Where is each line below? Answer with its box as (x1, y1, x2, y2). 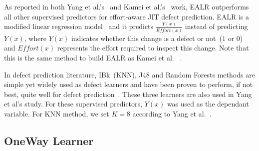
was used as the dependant (167, 98, 249, 109)
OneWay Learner (4, 132, 94, 148)
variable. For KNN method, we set (4, 108, 109, 118)
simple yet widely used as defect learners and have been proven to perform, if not (4, 79, 253, 89)
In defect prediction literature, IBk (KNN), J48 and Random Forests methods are (4, 69, 255, 79)
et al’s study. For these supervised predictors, (4, 98, 142, 109)
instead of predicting (185, 21, 248, 31)
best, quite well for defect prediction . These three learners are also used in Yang (4, 88, 252, 99)
